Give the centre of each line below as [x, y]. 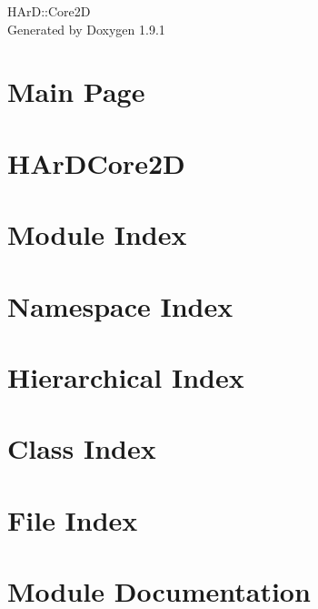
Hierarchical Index [126, 376]
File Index [73, 519]
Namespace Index [120, 305]
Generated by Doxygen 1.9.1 [86, 29]
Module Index [97, 234]
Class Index [82, 448]
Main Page [76, 91]
